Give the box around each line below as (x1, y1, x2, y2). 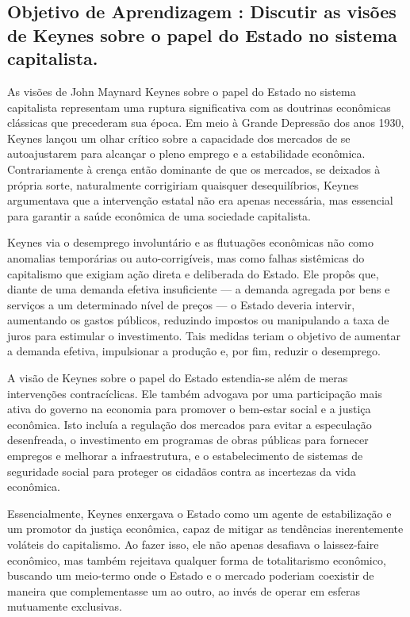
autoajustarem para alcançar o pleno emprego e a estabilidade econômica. (7, 145, 366, 162)
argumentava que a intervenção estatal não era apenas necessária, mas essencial (7, 192, 393, 209)
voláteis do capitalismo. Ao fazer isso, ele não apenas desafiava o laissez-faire (7, 536, 379, 553)
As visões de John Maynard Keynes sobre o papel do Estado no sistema (7, 82, 356, 99)
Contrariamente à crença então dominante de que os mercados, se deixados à (7, 160, 381, 177)
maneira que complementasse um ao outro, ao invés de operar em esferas (7, 582, 361, 599)
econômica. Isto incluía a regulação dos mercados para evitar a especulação (7, 416, 372, 432)
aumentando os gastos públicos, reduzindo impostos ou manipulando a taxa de (7, 312, 389, 328)
